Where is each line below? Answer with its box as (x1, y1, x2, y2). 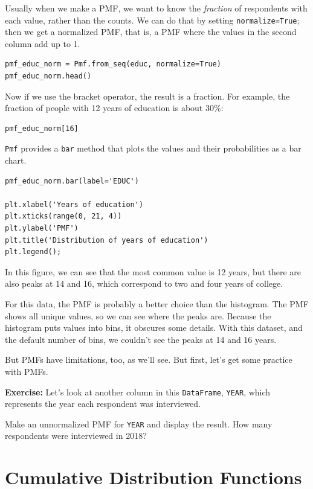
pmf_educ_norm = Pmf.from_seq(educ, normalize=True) (5, 60, 221, 69)
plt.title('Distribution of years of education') (5, 235, 208, 245)
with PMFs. (5, 365, 48, 377)
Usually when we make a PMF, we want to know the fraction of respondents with (5, 2, 308, 14)
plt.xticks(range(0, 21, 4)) (5, 212, 122, 221)
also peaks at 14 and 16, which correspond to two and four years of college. (5, 277, 283, 290)
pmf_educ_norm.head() (5, 72, 92, 81)
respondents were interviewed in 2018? (5, 429, 147, 442)
